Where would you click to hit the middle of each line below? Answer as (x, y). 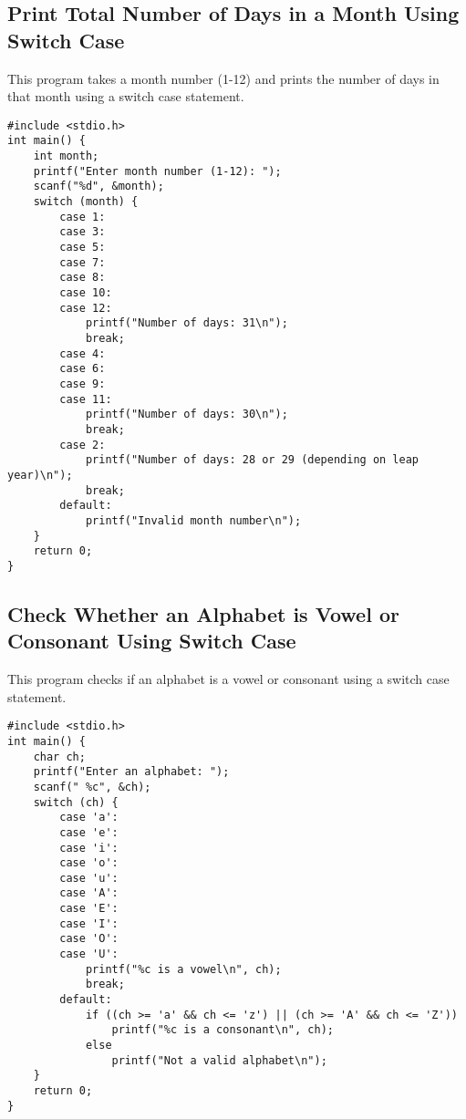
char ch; (59, 756)
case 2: (83, 445)
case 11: (86, 399)
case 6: (83, 369)
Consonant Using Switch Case (152, 641)
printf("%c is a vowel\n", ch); (183, 969)
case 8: (83, 278)
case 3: (83, 232)
